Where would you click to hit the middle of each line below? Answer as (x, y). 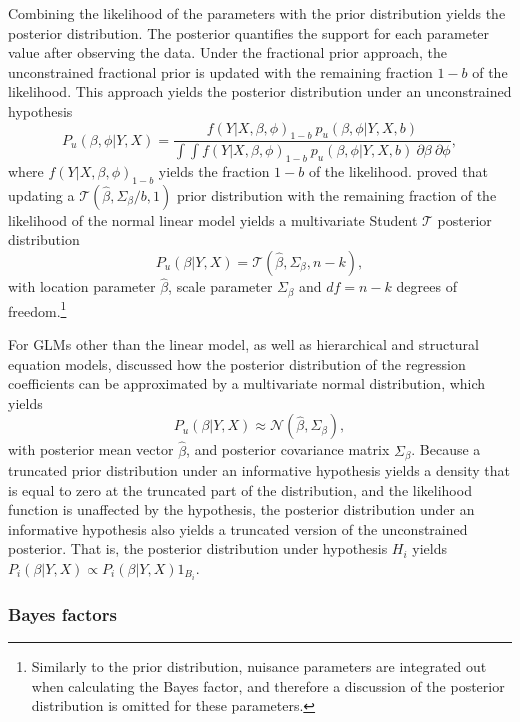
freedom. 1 (37, 309)
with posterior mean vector (91, 449)
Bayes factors (62, 613)
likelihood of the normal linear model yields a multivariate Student (213, 219)
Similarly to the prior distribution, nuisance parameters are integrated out (259, 666)
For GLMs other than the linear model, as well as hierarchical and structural (243, 343)
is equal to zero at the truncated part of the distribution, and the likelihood (240, 489)
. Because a (446, 449)
